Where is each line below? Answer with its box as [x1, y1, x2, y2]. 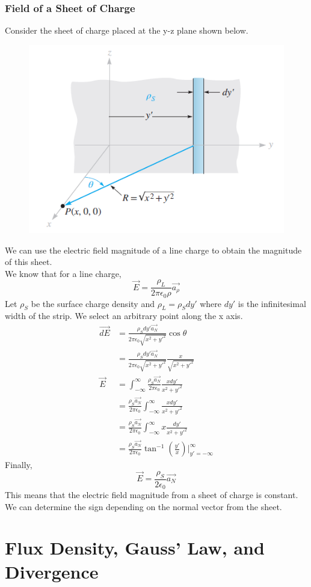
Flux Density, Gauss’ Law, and [5, 535, 265, 560]
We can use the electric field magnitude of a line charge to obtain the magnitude [5, 243, 302, 256]
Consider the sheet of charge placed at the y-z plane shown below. [5, 24, 248, 37]
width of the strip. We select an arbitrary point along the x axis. [5, 309, 243, 322]
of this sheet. [5, 255, 52, 268]
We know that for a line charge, [5, 267, 122, 279]
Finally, [5, 458, 32, 471]
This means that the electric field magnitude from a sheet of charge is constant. [5, 488, 298, 501]
